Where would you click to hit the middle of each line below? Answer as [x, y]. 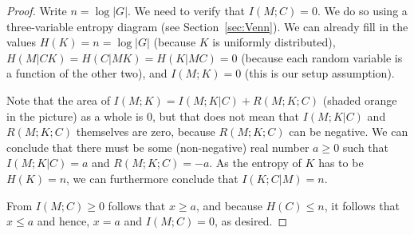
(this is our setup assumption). [319, 73]
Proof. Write [37, 10]
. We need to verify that [187, 10]
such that [366, 147]
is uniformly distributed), [274, 42]
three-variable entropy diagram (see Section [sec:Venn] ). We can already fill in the [207, 26]
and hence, [63, 221]
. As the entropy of [255, 163]
